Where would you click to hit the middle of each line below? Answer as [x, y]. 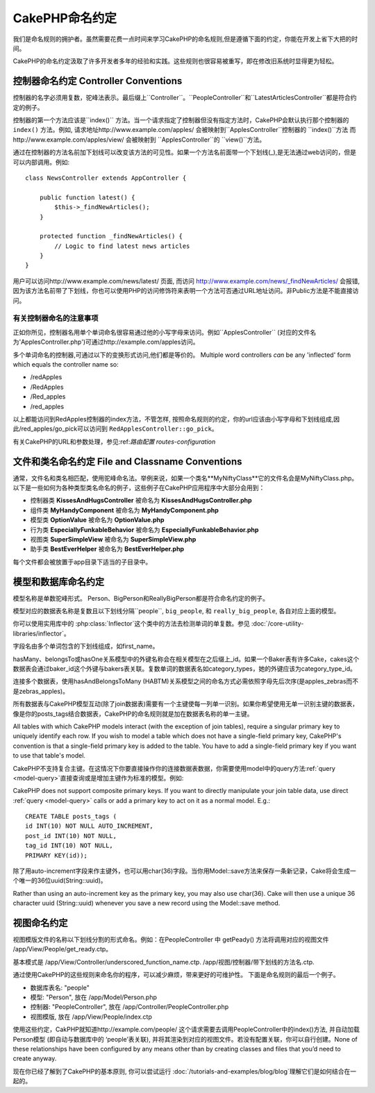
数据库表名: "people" [60, 987]
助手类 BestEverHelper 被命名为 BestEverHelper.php [107, 549]
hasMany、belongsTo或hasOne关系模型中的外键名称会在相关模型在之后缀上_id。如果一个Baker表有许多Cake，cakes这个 [186, 659]
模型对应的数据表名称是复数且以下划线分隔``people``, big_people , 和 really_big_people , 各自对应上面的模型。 [176, 611]
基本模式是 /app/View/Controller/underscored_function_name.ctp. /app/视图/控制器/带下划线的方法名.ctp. [164, 962]
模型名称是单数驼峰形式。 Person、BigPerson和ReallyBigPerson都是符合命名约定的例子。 [141, 598]
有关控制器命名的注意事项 [56, 318]
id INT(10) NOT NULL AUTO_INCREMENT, [90, 826]
